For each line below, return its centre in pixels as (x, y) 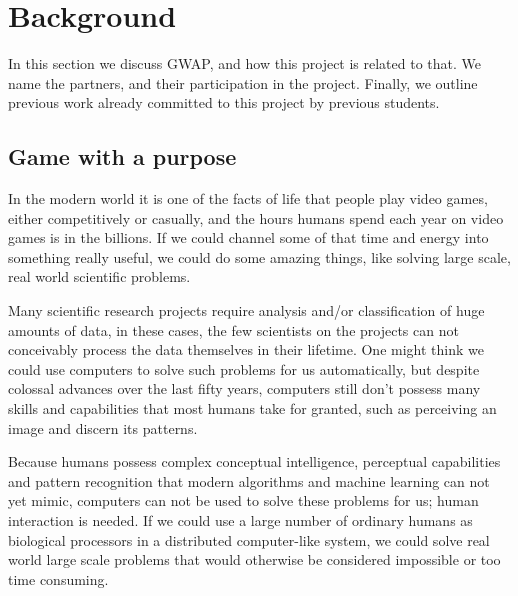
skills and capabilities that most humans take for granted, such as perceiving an (252, 408)
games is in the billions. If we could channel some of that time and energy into (248, 237)
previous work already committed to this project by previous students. (224, 102)
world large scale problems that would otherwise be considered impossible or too (254, 559)
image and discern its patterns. (103, 427)
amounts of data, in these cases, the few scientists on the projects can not (233, 329)
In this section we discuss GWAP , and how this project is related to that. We (245, 63)
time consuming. (58, 578)
